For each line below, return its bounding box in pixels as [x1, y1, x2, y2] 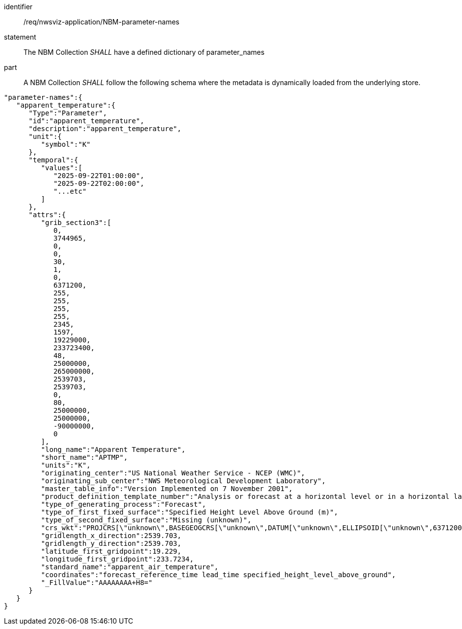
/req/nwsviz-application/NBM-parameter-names [23, 18, 180, 26]
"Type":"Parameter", [28, 109, 107, 117]
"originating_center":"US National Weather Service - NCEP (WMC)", [41, 469, 305, 477]
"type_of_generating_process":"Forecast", [41, 500, 207, 508]
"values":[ [41, 164, 83, 172]
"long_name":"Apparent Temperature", [41, 446, 185, 453]
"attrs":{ [28, 211, 66, 219]
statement [4, 33, 36, 41]
